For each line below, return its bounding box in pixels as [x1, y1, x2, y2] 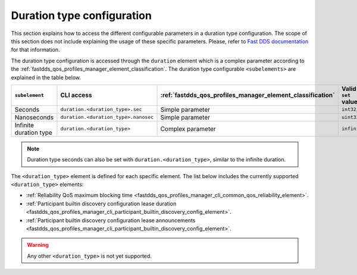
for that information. [11, 46, 60, 53]
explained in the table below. [11, 74, 82, 81]
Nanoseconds [14, 113, 54, 121]
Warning [27, 241, 49, 249]
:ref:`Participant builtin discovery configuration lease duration [26, 200, 177, 207]
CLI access [60, 91, 92, 99]
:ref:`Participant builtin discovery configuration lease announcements [26, 217, 196, 224]
